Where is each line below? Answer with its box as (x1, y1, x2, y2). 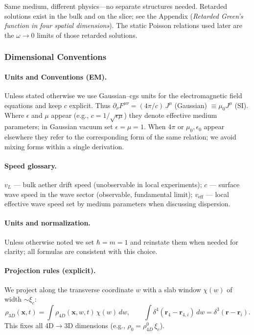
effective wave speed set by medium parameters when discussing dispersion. (4, 198, 231, 209)
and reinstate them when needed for (130, 236, 238, 247)
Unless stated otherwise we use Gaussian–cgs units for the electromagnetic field (4, 90, 242, 101)
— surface (209, 179, 240, 189)
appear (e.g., (51, 110, 89, 120)
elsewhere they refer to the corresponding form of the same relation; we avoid (4, 131, 236, 141)
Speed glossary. (4, 160, 57, 170)
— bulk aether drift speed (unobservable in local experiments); (13, 179, 202, 189)
